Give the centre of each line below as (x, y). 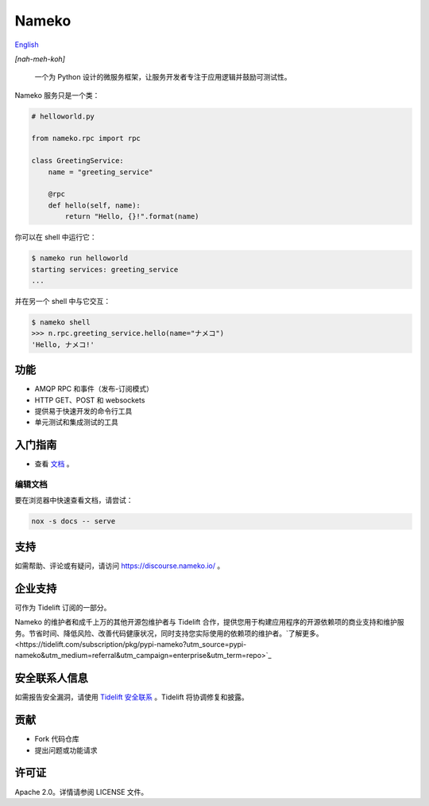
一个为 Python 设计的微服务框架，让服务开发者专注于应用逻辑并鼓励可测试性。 (163, 77)
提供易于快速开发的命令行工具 (83, 411)
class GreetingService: (78, 161)
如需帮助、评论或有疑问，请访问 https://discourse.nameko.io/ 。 (120, 566)
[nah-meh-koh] (40, 59)
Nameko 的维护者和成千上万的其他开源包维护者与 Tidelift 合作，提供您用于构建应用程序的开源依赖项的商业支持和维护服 (209, 622)
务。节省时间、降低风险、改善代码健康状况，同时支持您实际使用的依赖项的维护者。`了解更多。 (169, 633)
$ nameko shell (61, 322)
